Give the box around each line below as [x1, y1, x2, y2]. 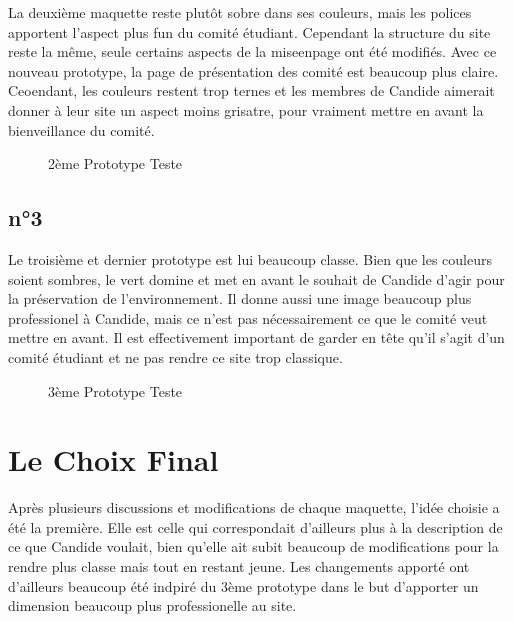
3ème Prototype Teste [48, 380, 183, 401]
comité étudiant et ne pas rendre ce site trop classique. [8, 346, 343, 367]
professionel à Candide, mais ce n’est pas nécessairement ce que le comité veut [8, 307, 488, 328]
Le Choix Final [8, 439, 219, 480]
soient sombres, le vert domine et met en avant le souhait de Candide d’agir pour [8, 268, 505, 289]
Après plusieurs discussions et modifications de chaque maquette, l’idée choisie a [8, 497, 500, 518]
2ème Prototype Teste [48, 153, 183, 174]
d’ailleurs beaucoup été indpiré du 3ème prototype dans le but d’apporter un [8, 575, 479, 596]
